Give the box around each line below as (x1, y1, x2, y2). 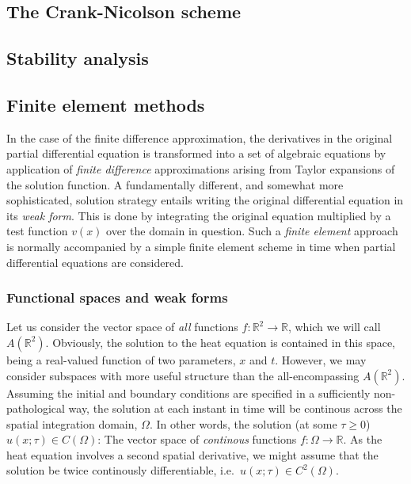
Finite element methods (6, 92, 205, 116)
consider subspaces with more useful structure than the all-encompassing (6, 367, 360, 383)
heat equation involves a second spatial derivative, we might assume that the (6, 446, 379, 463)
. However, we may (275, 351, 367, 368)
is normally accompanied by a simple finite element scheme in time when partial (6, 238, 396, 254)
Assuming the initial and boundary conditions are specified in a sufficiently (6, 384, 371, 401)
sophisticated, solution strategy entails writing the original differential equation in (6, 192, 404, 208)
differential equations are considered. (6, 253, 184, 270)
